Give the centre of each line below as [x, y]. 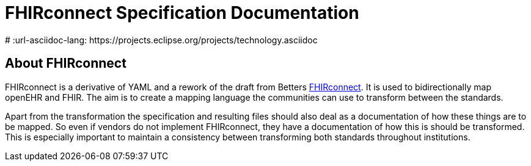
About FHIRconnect [66, 63]
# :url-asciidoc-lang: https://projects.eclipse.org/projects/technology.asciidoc [161, 40]
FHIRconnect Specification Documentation [182, 13]
